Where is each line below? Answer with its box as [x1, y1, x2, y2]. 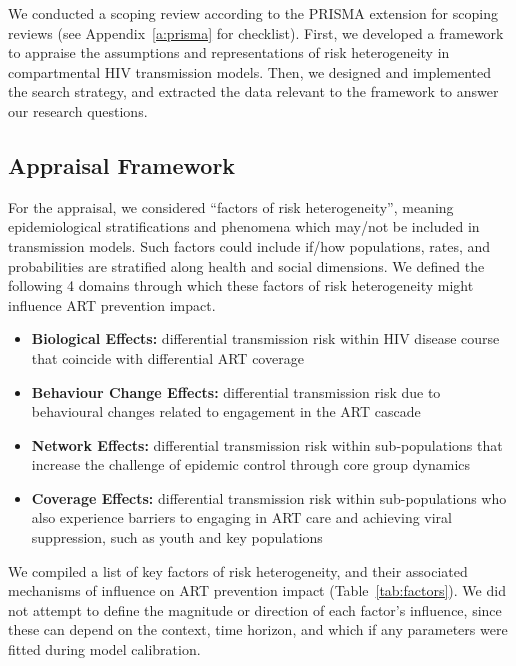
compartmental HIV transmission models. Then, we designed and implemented [8, 61, 492, 82]
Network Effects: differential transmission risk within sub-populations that [31, 434, 503, 455]
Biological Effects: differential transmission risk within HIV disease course [31, 328, 500, 349]
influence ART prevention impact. [8, 294, 216, 315]
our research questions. [8, 100, 148, 121]
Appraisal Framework [8, 149, 236, 180]
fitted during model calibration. [8, 639, 201, 660]
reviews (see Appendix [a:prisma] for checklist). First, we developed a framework [8, 22, 504, 43]
